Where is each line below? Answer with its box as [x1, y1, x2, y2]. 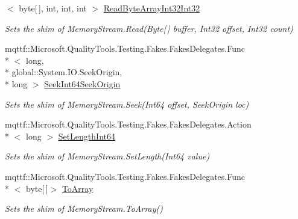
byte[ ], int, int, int [19, 2, 87, 14]
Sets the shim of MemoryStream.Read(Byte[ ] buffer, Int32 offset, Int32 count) [5, 22, 293, 34]
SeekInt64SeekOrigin [44, 77, 121, 90]
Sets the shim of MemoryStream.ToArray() [5, 202, 163, 215]
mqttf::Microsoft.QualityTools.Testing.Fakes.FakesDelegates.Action [5, 118, 252, 131]
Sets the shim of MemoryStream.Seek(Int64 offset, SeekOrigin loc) [5, 97, 249, 110]
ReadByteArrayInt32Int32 [103, 2, 200, 14]
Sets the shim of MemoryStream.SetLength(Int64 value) [5, 150, 210, 162]
